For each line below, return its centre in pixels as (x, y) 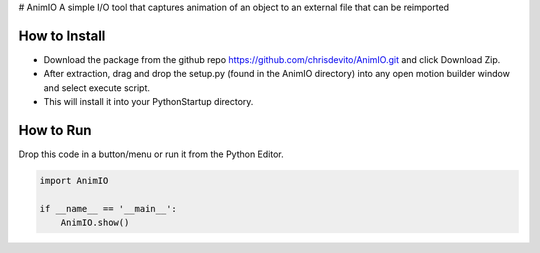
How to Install (62, 35)
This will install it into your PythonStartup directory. (148, 102)
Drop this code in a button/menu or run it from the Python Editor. (151, 154)
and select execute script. (96, 87)
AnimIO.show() (95, 223)
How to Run (55, 130)
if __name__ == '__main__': (108, 208)
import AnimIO (74, 180)
